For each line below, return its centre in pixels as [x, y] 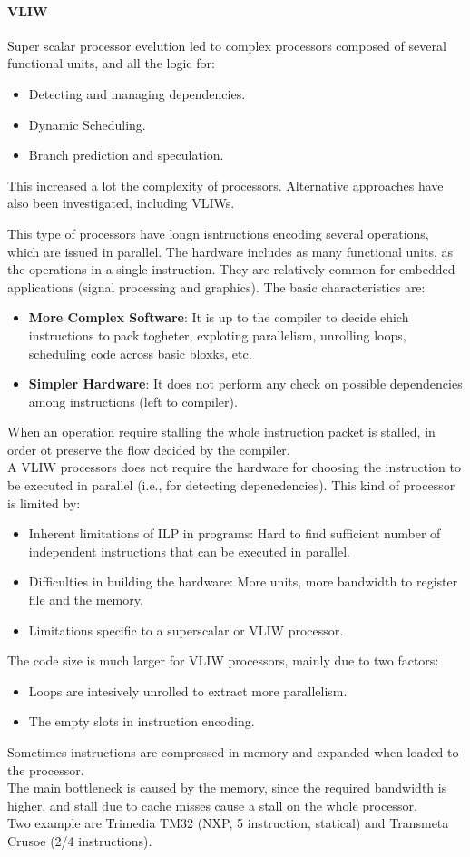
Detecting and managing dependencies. [137, 93]
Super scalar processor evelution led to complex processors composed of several [227, 45]
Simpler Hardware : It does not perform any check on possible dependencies [245, 384]
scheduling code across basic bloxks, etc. [140, 353]
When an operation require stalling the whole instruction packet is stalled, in [221, 432]
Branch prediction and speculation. [126, 155]
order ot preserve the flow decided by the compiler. [149, 449]
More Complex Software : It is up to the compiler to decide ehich [219, 317]
